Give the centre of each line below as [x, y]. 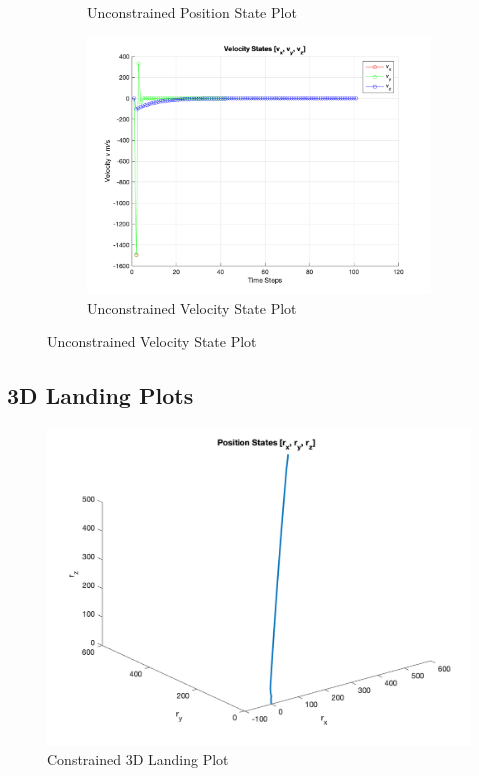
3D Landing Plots [100, 395]
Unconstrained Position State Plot [192, 12]
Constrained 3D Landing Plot [138, 759]
